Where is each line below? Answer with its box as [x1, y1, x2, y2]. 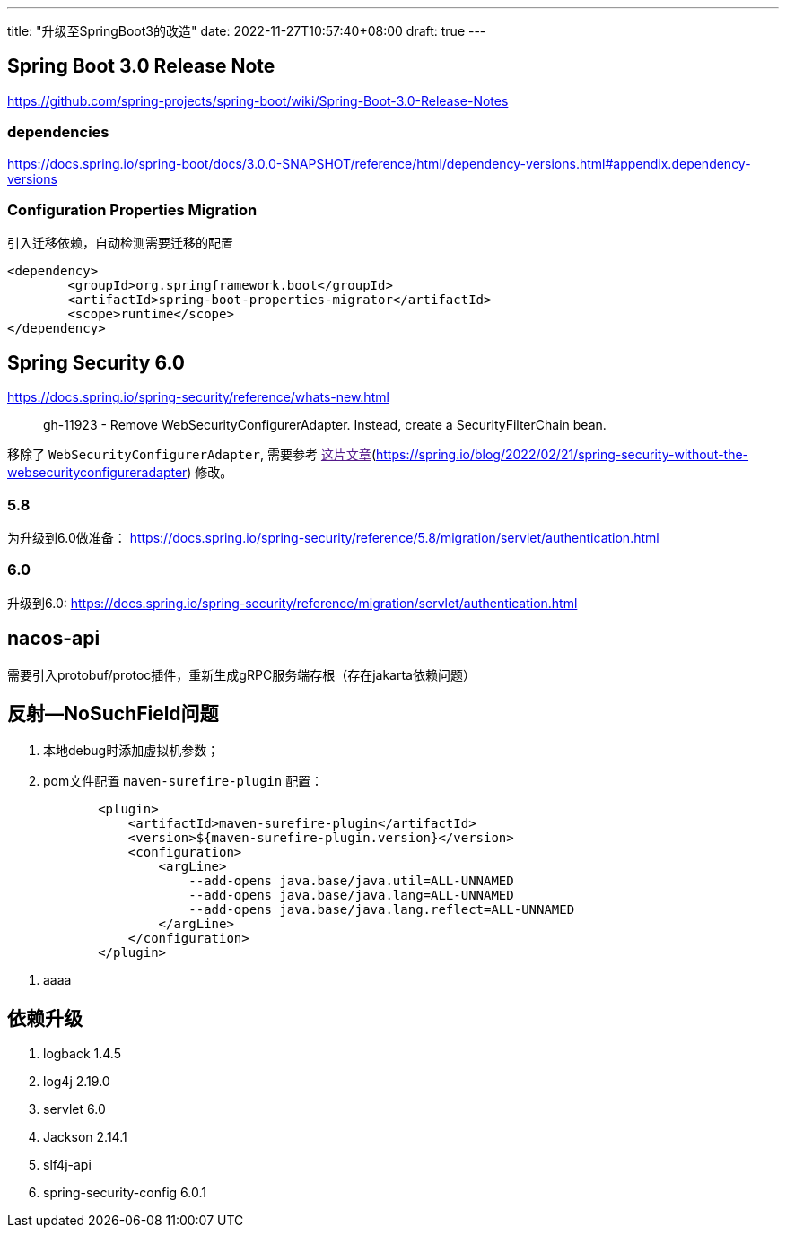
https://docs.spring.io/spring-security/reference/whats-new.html [7, 389, 389, 405]
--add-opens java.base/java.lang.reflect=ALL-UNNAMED [188, 902, 575, 918]
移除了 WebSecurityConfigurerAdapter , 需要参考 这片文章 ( [7, 447, 376, 463]
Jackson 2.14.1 [43, 1129, 127, 1145]
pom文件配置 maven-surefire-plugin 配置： [43, 773, 324, 789]
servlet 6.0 [43, 1101, 106, 1118]
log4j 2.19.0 [43, 1074, 110, 1090]
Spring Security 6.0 [7, 351, 186, 374]
